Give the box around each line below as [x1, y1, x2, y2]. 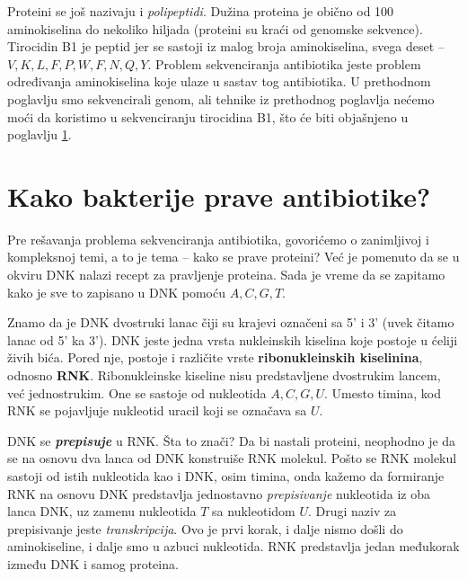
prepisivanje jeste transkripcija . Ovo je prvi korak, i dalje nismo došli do [7, 519, 403, 538]
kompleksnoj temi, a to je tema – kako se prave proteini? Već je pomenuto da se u [7, 247, 460, 266]
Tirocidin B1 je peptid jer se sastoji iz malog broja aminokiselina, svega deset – [7, 37, 445, 56]
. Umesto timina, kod [323, 383, 441, 402]
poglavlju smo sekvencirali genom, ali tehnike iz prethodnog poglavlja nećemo [7, 89, 435, 108]
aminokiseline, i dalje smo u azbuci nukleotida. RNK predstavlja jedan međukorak [7, 537, 460, 556]
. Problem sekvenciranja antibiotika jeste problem [147, 54, 421, 73]
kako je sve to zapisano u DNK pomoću [7, 282, 225, 301]
